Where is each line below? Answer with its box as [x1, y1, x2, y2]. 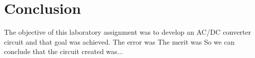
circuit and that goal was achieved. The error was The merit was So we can [4, 36, 235, 47]
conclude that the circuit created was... [4, 46, 123, 57]
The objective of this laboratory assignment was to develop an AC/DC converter [4, 27, 251, 37]
